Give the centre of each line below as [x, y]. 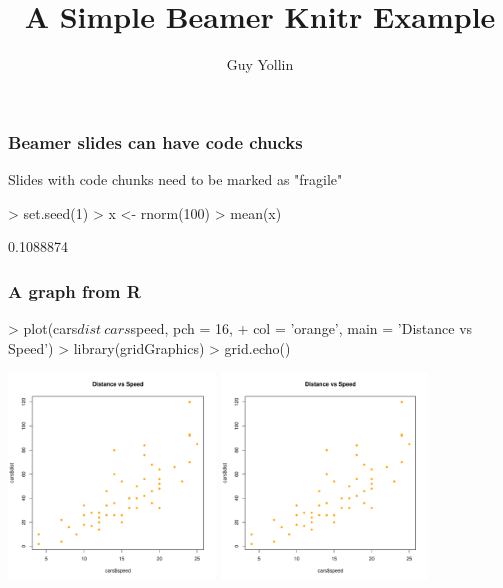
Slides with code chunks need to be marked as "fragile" [175, 179]
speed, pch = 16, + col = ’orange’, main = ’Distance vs [301, 328]
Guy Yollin [260, 64]
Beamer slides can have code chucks [155, 141]
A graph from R [74, 290]
